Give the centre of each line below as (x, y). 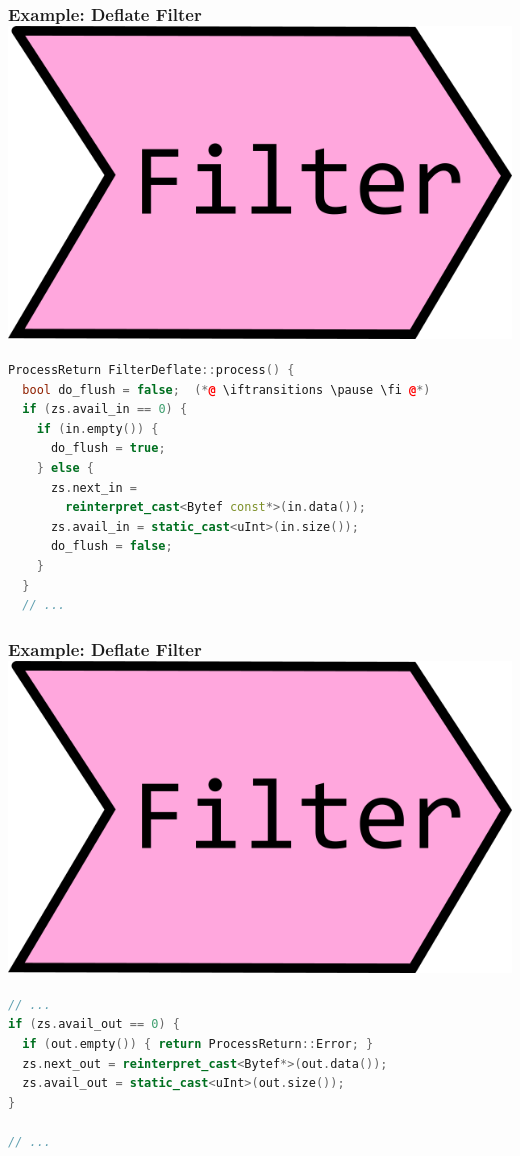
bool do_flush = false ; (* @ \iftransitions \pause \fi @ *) (226, 389)
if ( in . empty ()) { (97, 428)
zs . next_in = (93, 487)
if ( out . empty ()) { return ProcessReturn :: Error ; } (198, 1043)
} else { (65, 467)
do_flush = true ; (108, 448)
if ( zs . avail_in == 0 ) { (105, 409)
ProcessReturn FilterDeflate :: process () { (151, 370)
